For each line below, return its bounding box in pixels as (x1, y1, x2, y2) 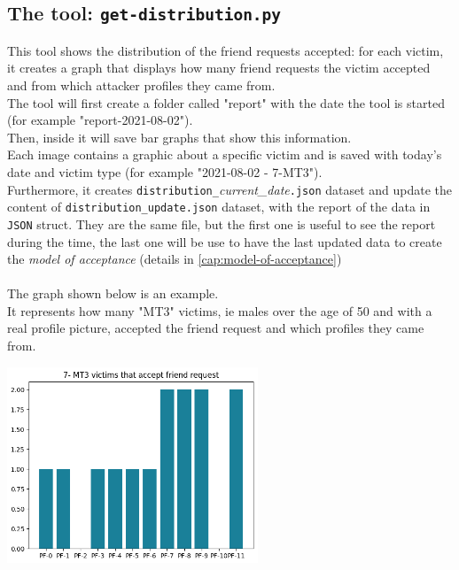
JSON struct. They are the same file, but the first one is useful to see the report (7, 214, 436, 233)
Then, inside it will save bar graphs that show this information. (7, 127, 352, 146)
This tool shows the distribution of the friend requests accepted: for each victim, (7, 41, 444, 59)
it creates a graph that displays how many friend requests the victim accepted (7, 58, 431, 77)
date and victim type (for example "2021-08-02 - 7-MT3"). (7, 162, 323, 181)
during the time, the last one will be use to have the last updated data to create (7, 232, 442, 250)
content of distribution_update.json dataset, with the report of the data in (7, 197, 431, 216)
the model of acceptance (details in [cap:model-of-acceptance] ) (7, 250, 342, 268)
